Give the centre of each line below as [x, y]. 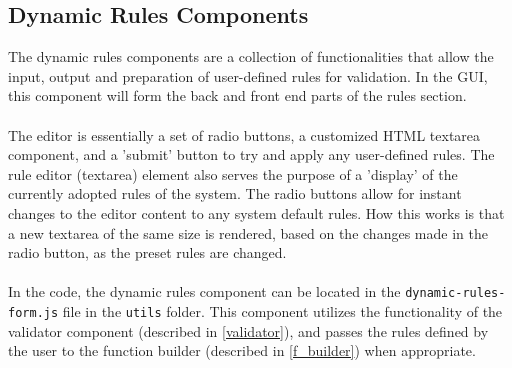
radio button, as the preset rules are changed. [147, 252]
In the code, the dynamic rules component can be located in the [204, 291]
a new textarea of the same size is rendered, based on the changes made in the [248, 232]
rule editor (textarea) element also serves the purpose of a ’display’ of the [233, 173]
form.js [33, 312]
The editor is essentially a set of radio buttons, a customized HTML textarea [244, 134]
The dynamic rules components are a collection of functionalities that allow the [251, 56]
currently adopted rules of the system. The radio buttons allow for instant [235, 193]
